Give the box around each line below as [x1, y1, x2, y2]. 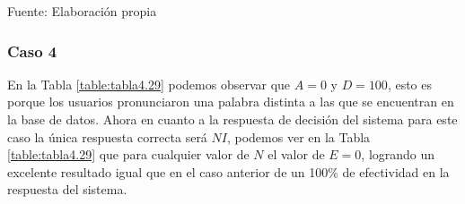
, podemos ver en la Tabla [226, 127, 371, 146]
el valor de [268, 145, 325, 164]
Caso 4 [7, 39, 57, 62]
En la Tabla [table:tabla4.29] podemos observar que [7, 74, 291, 93]
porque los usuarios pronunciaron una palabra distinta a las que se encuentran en [7, 92, 454, 111]
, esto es [387, 74, 433, 93]
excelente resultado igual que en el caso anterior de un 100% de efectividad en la [7, 162, 450, 181]
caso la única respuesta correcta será [7, 127, 207, 146]
